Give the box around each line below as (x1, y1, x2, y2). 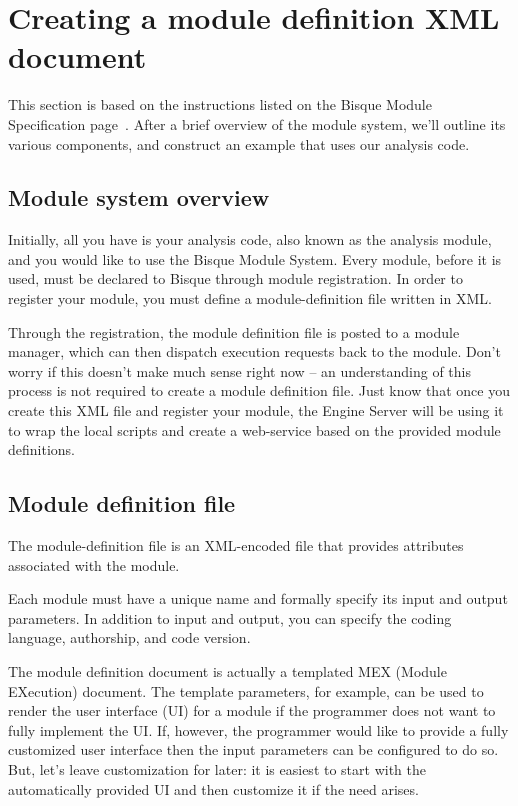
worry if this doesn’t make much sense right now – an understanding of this (8, 360, 472, 381)
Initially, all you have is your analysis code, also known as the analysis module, (8, 229, 492, 250)
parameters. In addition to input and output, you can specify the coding (8, 607, 452, 628)
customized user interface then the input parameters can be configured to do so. (8, 739, 499, 760)
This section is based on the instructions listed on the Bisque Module (8, 94, 432, 115)
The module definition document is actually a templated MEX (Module (8, 661, 447, 681)
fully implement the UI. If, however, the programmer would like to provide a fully (8, 719, 509, 740)
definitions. (8, 439, 75, 460)
